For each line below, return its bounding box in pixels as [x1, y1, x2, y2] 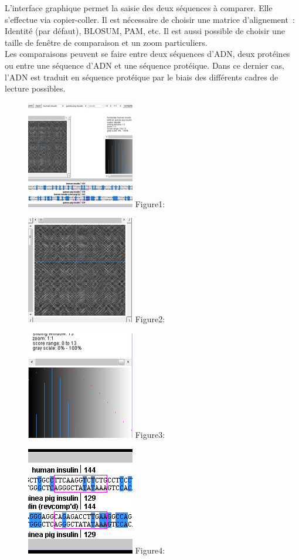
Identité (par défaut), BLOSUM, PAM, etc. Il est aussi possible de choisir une [5, 25, 285, 37]
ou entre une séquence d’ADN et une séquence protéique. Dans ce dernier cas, [5, 59, 284, 71]
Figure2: [135, 313, 165, 325]
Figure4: [135, 544, 165, 556]
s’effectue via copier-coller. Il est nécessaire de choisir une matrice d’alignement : [5, 13, 295, 25]
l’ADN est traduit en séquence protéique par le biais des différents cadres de [5, 70, 278, 83]
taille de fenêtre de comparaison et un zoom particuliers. [5, 36, 208, 48]
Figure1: [135, 197, 165, 210]
